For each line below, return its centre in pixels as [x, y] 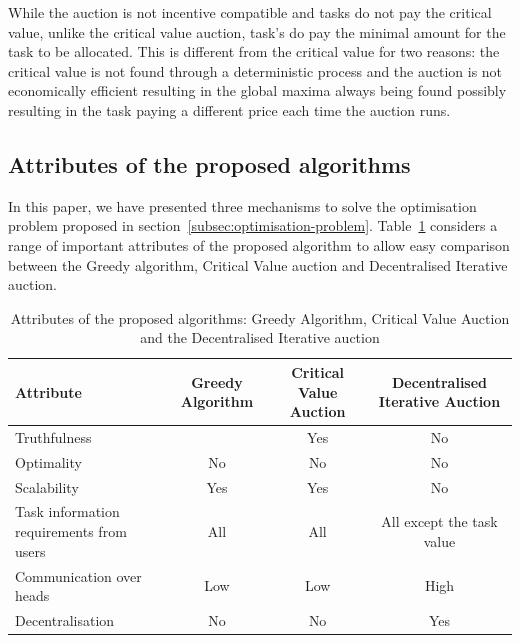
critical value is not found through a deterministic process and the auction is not [255, 70]
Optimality [48, 461]
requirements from [71, 531]
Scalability [47, 486]
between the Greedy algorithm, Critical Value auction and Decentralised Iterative [258, 264]
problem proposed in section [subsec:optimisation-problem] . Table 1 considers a [253, 225]
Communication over [78, 575]
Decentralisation [65, 619]
